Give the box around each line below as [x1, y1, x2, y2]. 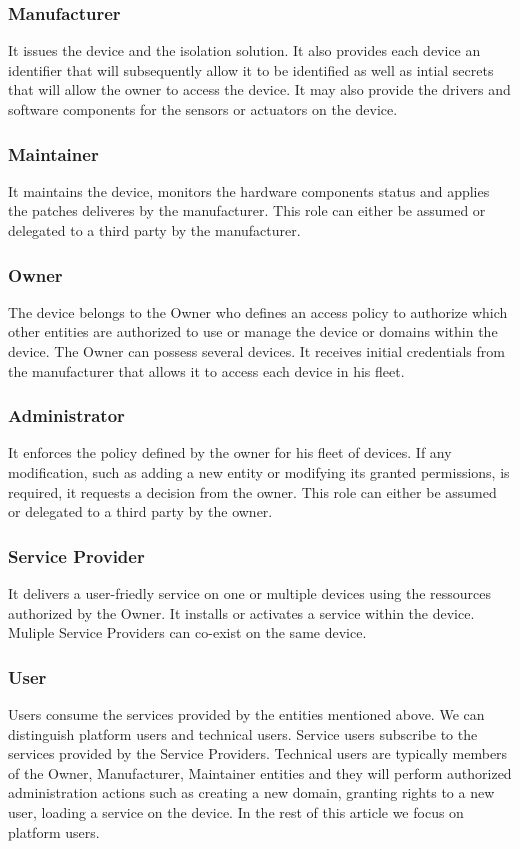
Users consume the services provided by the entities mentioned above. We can [8, 704, 485, 724]
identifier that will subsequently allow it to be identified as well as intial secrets [8, 59, 494, 80]
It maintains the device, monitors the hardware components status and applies [8, 180, 490, 201]
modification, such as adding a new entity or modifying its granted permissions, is [8, 462, 510, 482]
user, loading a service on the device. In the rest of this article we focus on [8, 801, 464, 822]
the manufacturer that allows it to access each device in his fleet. [8, 360, 405, 381]
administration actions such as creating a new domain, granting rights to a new [8, 782, 495, 803]
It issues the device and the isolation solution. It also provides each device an [8, 40, 481, 61]
